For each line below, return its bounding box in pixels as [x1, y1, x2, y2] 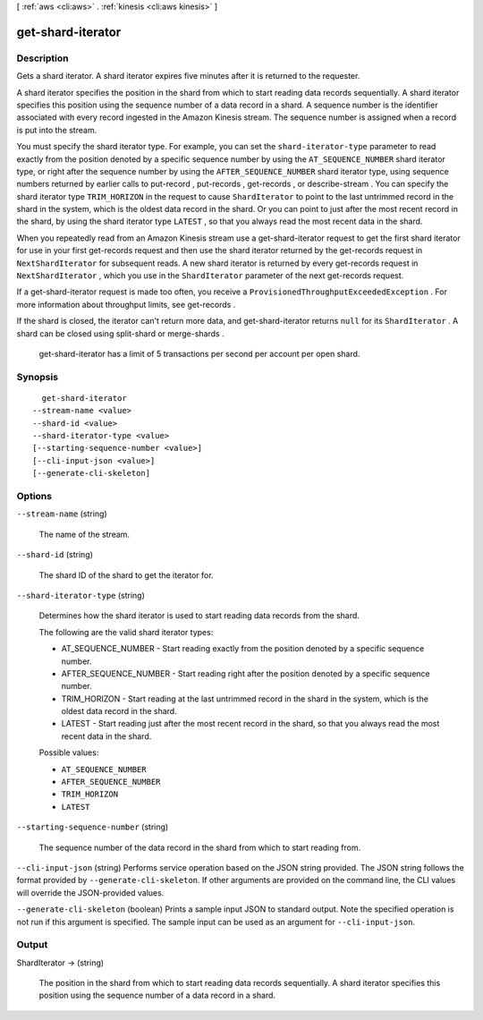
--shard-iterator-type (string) [16, 590, 145, 600]
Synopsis [16, 370, 58, 383]
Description [16, 52, 69, 64]
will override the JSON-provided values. [16, 887, 165, 898]
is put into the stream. [16, 124, 97, 135]
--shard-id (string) [16, 549, 94, 560]
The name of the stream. [38, 529, 130, 540]
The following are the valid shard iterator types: [38, 626, 214, 637]
